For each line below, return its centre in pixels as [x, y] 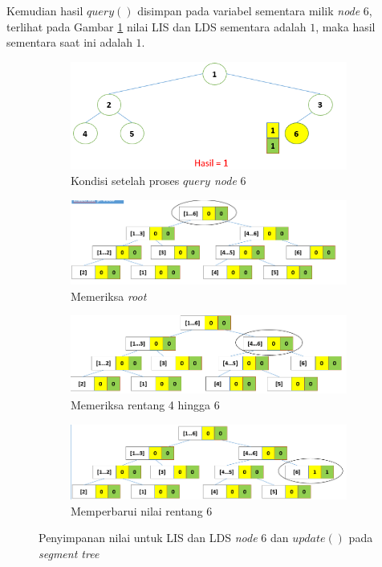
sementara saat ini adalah [69, 42]
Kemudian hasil [45, 10]
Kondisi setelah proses [125, 181]
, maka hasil [345, 26]
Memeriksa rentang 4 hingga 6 [145, 405]
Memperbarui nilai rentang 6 [142, 510]
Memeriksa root [109, 296]
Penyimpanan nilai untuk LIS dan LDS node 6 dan [164, 538]
